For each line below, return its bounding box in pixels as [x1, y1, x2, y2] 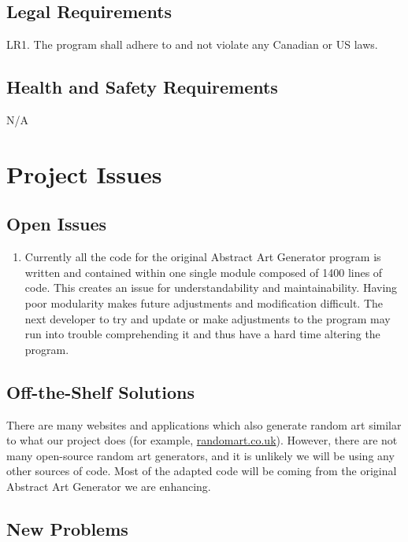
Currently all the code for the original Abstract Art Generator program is [24, 249, 381, 265]
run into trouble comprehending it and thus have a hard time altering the [24, 326, 380, 342]
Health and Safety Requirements [6, 75, 278, 99]
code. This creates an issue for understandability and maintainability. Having [24, 279, 398, 296]
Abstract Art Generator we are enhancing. [6, 477, 211, 494]
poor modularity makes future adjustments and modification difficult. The [24, 294, 384, 311]
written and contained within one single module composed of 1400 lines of [24, 264, 383, 280]
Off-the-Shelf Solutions [6, 379, 195, 404]
